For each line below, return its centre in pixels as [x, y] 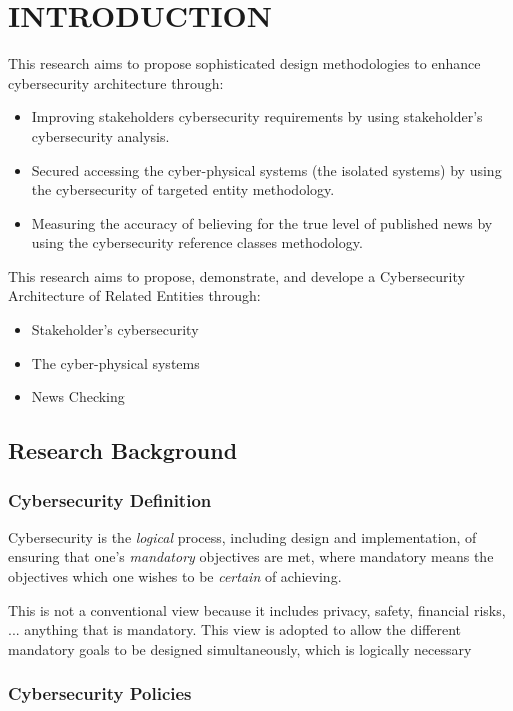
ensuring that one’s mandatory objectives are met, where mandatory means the [251, 556]
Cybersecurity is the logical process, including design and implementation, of [242, 536]
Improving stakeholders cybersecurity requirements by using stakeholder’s [257, 116]
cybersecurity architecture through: [116, 82]
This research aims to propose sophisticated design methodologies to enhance [244, 63]
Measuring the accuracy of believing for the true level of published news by [262, 222]
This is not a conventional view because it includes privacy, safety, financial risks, [257, 609]
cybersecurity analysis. [100, 135]
